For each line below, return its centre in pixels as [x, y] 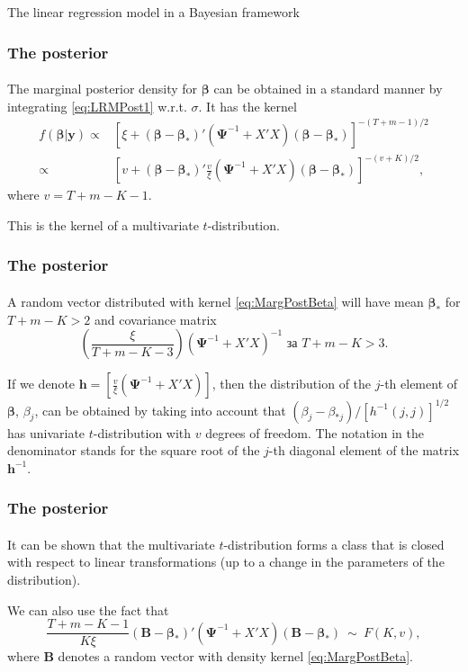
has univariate [46, 432]
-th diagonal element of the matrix [364, 450]
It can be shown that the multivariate [111, 544]
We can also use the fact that [88, 609]
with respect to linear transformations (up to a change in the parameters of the [226, 562]
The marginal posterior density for [103, 89]
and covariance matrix [155, 319]
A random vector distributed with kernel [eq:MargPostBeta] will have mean [216, 301]
